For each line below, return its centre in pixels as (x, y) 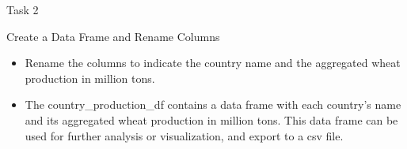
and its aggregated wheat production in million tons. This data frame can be (211, 119)
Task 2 (23, 9)
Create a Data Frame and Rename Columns (113, 36)
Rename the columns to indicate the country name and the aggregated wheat (213, 63)
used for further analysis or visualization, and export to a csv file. (184, 135)
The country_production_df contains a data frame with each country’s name (213, 104)
